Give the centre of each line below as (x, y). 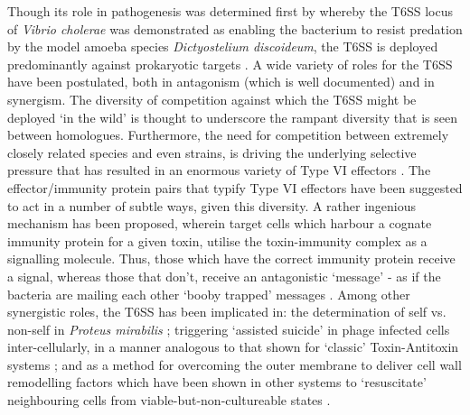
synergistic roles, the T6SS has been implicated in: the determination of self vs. (227, 312)
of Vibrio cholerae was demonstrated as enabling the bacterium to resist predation (235, 28)
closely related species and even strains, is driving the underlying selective (212, 152)
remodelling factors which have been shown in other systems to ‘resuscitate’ (217, 382)
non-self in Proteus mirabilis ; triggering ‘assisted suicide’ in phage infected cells (229, 329)
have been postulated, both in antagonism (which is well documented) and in (221, 82)
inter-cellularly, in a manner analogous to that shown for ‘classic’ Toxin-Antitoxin (233, 347)
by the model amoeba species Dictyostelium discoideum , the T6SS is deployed (223, 46)
